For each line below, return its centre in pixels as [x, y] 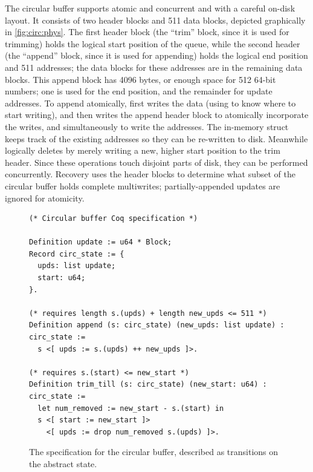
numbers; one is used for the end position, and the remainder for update [139, 91]
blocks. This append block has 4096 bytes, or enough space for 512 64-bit [140, 79]
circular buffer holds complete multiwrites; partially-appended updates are [143, 185]
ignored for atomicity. [45, 198]
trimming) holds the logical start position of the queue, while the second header [153, 43]
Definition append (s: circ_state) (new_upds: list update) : [157, 325]
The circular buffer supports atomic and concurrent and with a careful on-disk [150, 8]
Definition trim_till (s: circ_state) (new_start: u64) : [148, 385]
